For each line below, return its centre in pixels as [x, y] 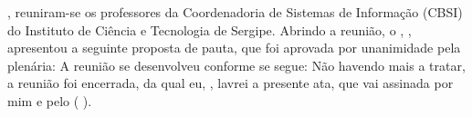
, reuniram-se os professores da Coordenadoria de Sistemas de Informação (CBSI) [235, 12]
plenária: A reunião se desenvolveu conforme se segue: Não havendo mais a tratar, [236, 65]
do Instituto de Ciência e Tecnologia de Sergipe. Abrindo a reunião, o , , [210, 29]
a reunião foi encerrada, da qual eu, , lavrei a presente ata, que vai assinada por [231, 83]
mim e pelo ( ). [50, 100]
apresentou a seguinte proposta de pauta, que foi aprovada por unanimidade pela [234, 48]
